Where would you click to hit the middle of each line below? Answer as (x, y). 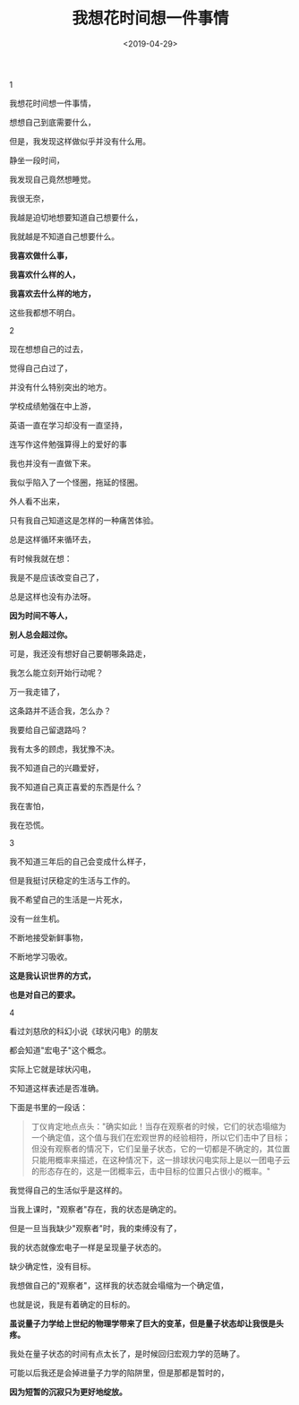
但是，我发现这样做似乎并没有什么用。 (80, 141)
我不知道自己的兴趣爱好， (56, 768)
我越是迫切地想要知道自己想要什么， (76, 217)
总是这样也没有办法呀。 (52, 596)
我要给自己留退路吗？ (48, 729)
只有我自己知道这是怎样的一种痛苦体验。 (84, 520)
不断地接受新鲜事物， (48, 937)
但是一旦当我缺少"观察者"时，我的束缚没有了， (95, 1228)
